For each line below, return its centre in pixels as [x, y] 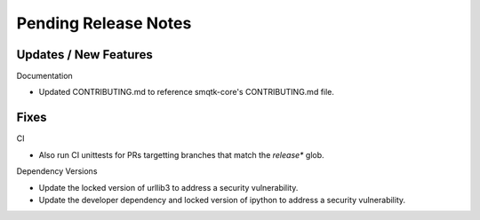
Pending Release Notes [104, 23]
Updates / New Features [84, 55]
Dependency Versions [57, 171]
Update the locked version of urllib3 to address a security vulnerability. [168, 187]
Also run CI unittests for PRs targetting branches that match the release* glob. [181, 154]
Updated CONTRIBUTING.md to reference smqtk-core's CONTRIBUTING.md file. [187, 92]
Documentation [44, 76]
